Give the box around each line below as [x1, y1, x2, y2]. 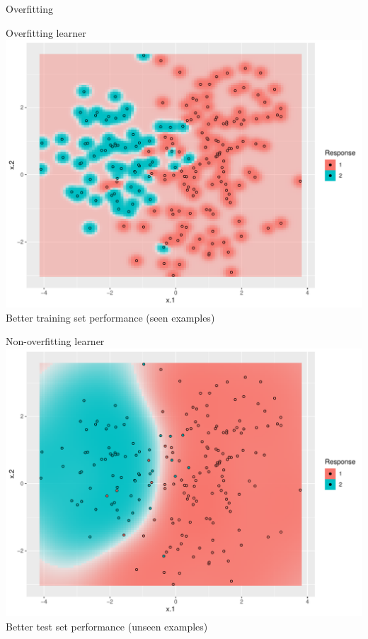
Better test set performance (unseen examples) [6, 618, 208, 633]
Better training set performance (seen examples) [6, 310, 215, 324]
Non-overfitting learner [6, 334, 105, 349]
